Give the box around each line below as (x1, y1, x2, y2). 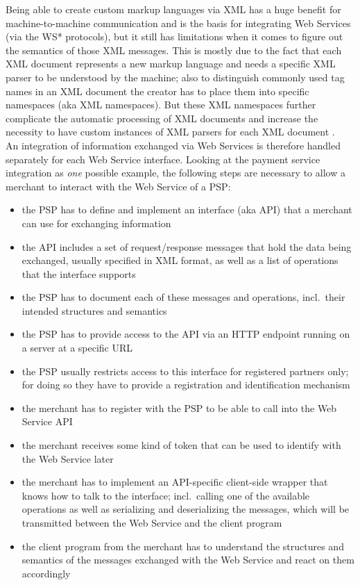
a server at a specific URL (22, 340, 133, 355)
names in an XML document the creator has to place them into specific (6, 83, 309, 98)
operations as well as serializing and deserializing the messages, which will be (22, 502, 350, 516)
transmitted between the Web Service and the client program (22, 516, 282, 529)
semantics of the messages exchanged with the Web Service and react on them (22, 552, 354, 567)
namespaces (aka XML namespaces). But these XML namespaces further (6, 97, 316, 112)
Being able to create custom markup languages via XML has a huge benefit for (6, 2, 341, 16)
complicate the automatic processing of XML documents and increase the (6, 110, 318, 125)
